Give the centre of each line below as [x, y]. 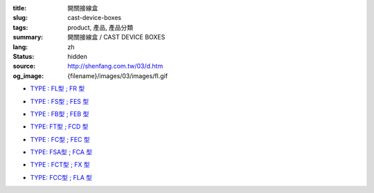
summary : [28, 37]
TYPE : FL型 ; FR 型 [57, 89]
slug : [20, 18]
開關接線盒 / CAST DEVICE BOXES [116, 37]
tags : [20, 27]
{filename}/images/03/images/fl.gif [118, 75]
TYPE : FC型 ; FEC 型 [60, 139]
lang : [20, 47]
